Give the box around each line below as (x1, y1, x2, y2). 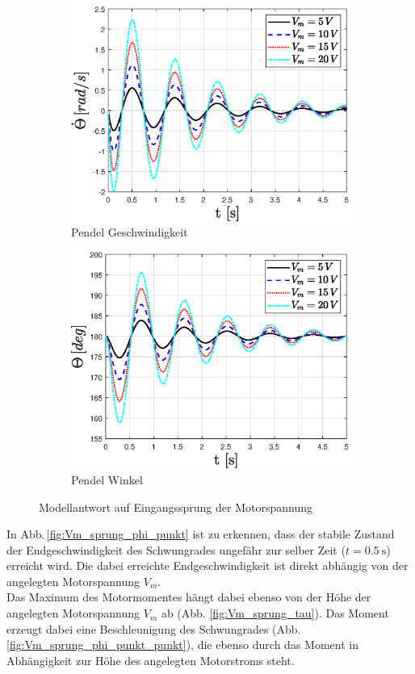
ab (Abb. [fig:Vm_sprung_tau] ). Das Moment (161, 605, 389, 622)
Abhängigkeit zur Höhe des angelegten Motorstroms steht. (6, 651, 295, 668)
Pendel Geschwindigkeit (71, 224, 188, 241)
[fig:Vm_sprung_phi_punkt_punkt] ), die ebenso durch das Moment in (6, 636, 358, 653)
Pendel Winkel (71, 471, 143, 488)
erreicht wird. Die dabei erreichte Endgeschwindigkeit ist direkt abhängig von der (6, 557, 409, 574)
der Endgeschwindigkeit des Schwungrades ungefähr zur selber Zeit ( (6, 541, 346, 558)
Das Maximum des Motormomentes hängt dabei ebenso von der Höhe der (6, 588, 371, 605)
